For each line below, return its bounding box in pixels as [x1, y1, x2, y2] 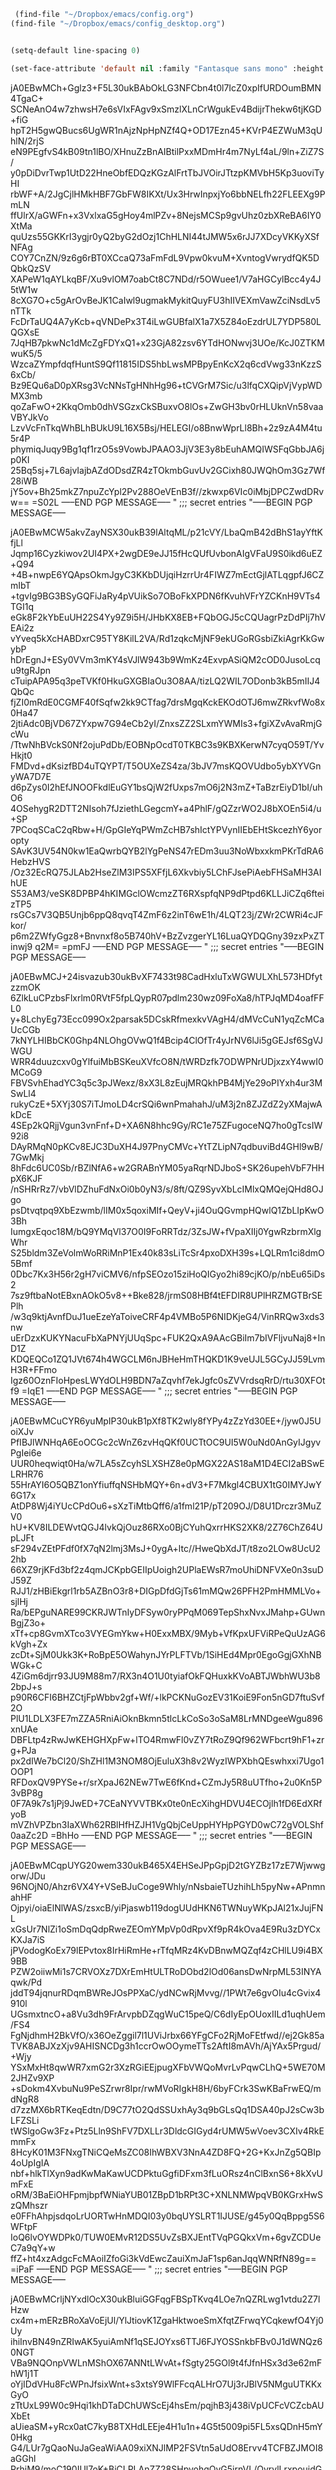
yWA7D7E [10, 770, 52, 782]
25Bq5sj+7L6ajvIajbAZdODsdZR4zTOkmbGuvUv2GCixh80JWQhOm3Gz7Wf [10, 464, 326, 476]
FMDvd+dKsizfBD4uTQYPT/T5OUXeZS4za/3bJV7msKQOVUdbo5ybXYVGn [10, 760, 322, 772]
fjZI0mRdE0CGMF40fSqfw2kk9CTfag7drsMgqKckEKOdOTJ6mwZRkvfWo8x [10, 696, 326, 708]
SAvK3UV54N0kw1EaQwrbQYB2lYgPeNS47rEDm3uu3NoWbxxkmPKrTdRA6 [10, 845, 324, 857]
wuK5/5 [10, 347, 43, 359]
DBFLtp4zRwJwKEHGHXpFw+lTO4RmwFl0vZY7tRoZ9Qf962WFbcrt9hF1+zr [10, 1733, 325, 1745]
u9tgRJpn [10, 664, 52, 676]
